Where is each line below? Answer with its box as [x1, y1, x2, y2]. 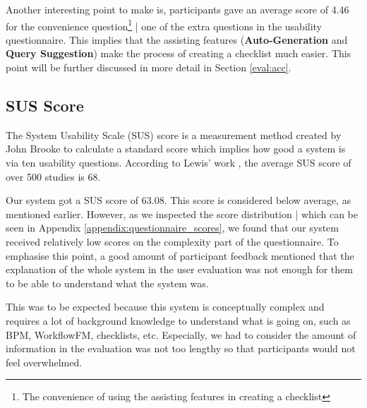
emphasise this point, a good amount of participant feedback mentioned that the [6, 248, 354, 263]
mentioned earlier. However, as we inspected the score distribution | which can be [6, 206, 359, 221]
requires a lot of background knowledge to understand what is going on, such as [6, 313, 351, 328]
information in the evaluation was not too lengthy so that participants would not [6, 341, 356, 356]
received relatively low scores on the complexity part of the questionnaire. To [6, 234, 339, 248]
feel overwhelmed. [6, 354, 83, 369]
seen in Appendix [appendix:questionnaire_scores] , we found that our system [6, 220, 339, 235]
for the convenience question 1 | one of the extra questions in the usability [6, 16, 323, 33]
